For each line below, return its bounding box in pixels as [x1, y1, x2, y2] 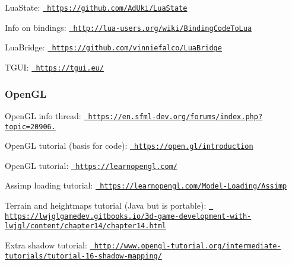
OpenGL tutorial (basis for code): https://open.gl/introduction [5, 139, 253, 152]
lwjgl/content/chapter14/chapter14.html [5, 222, 167, 231]
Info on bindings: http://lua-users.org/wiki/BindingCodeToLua [5, 21, 252, 33]
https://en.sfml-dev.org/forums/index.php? [88, 112, 263, 121]
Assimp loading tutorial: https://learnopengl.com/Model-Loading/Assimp [5, 179, 287, 191]
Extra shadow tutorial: [5, 239, 87, 251]
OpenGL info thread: [5, 109, 81, 122]
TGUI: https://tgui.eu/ [5, 60, 104, 73]
